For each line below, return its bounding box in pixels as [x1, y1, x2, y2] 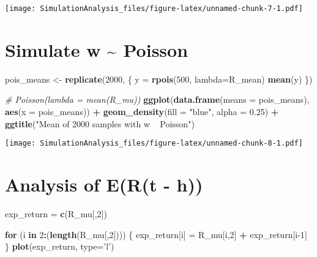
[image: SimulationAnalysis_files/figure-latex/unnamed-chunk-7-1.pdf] [5, 4, 303, 13]
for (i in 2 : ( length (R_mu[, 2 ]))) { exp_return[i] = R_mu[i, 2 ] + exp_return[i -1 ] [5, 228, 307, 240]
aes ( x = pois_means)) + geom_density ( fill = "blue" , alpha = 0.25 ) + [5, 105, 279, 117]
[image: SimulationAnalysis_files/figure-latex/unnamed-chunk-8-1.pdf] [5, 139, 303, 148]
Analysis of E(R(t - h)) [5, 172, 203, 196]
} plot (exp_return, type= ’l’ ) [5, 240, 114, 253]
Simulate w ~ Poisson [5, 37, 188, 62]
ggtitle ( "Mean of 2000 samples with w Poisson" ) [5, 117, 195, 130]
